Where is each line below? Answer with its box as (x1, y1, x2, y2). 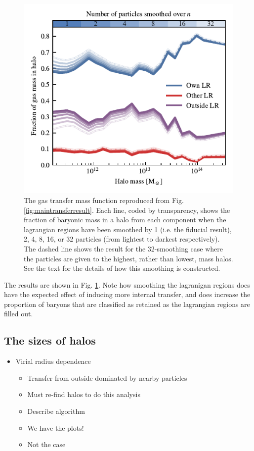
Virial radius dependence (15, 356, 91, 366)
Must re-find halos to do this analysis (27, 389, 140, 400)
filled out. (4, 308, 33, 319)
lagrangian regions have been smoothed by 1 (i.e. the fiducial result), (24, 224, 232, 234)
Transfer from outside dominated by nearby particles (27, 372, 187, 383)
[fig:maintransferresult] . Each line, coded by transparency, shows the (24, 204, 230, 215)
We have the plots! (27, 422, 84, 433)
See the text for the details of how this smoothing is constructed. (24, 263, 220, 273)
